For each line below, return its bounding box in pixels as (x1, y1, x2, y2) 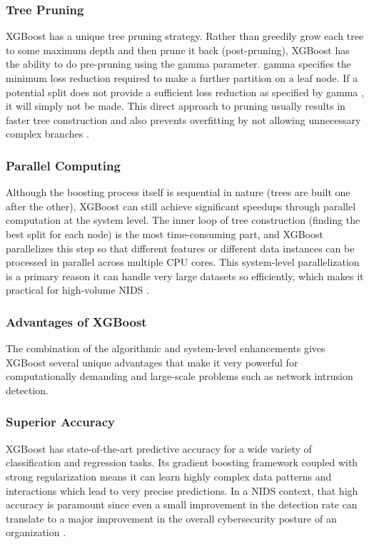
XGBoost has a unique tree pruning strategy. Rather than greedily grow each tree (6, 29, 364, 43)
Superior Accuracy (6, 413, 115, 431)
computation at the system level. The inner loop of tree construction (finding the (6, 212, 360, 227)
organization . (6, 525, 66, 540)
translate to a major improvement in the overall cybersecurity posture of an (6, 510, 337, 525)
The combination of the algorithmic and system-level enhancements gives (6, 341, 325, 356)
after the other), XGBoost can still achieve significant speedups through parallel (6, 198, 356, 213)
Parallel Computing (6, 156, 121, 174)
